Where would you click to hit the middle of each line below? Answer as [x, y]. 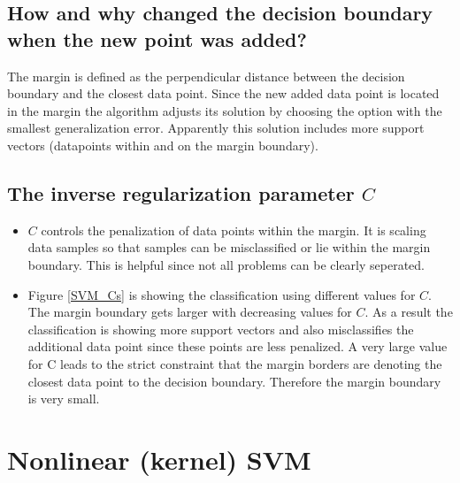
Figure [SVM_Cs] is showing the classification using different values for [222, 294]
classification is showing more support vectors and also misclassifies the [221, 329]
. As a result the [409, 312]
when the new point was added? [157, 38]
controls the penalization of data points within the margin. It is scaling [234, 230]
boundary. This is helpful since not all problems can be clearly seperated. [226, 264]
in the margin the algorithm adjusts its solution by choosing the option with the [225, 110]
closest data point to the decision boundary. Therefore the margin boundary [234, 381]
